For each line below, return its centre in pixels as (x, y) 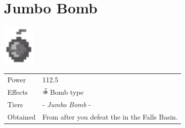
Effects (18, 92)
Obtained (22, 116)
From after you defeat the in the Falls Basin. (110, 116)
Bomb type (67, 92)
